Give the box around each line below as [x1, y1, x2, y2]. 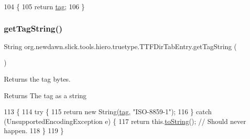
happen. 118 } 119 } [4, 125, 64, 136]
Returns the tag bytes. [4, 74, 71, 84]
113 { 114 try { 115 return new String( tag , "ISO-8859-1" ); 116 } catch [4, 106, 212, 117]
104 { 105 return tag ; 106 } [4, 1, 85, 11]
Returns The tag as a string [4, 90, 87, 100]
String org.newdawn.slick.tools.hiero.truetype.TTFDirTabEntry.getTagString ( [4, 41, 237, 51]
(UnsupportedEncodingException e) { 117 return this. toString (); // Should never [4, 116, 246, 126]
